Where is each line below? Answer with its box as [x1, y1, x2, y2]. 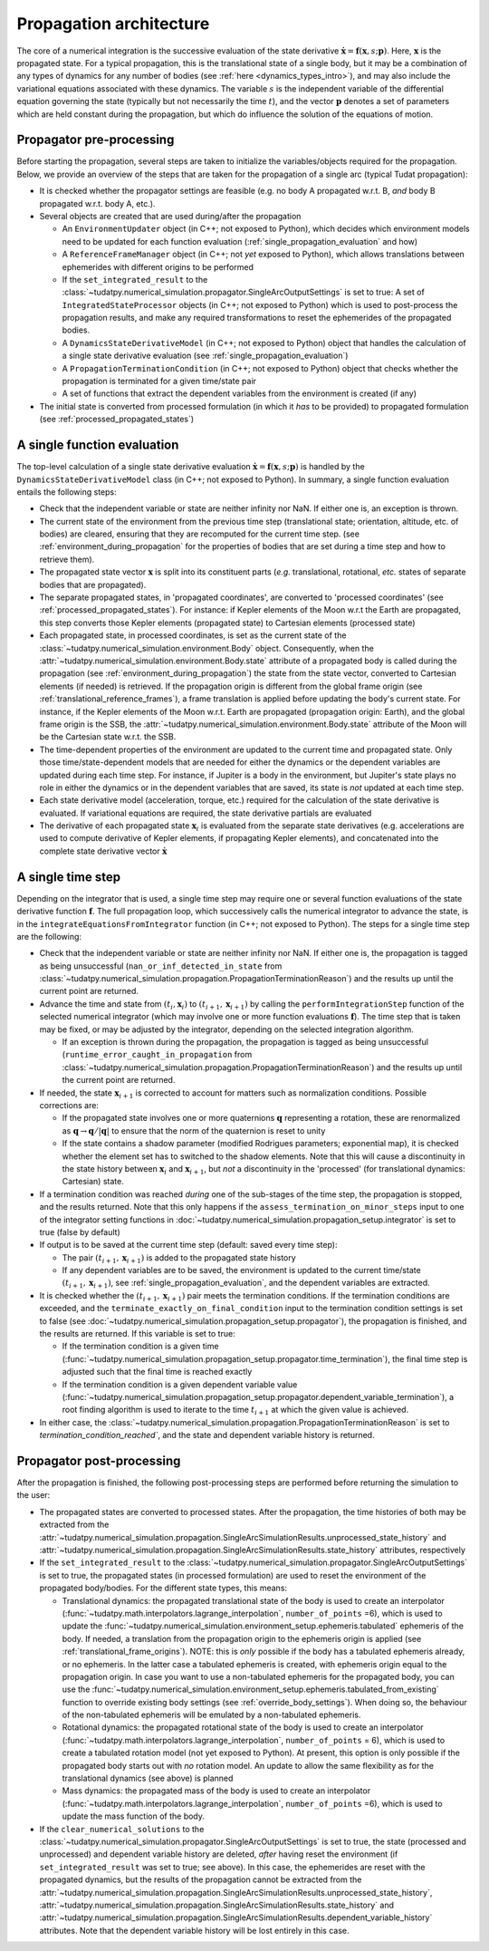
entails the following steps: [16, 486, 117, 497]
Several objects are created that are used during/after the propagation [39, 210, 302, 221]
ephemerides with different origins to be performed [62, 261, 254, 272]
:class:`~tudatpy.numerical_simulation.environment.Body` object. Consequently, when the [39, 642, 375, 653]
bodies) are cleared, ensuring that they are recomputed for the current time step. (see [39, 528, 360, 539]
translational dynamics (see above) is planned [62, 1772, 234, 1784]
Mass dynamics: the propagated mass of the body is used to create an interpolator [62, 1785, 371, 1796]
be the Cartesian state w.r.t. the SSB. [39, 731, 177, 742]
